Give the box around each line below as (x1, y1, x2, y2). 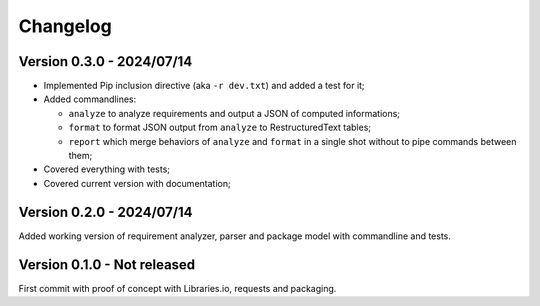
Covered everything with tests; (43, 163, 170, 175)
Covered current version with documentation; (43, 177, 231, 189)
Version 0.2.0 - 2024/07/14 (18, 203, 193, 220)
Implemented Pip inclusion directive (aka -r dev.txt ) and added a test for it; (43, 80, 365, 92)
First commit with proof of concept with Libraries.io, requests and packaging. (18, 282, 337, 294)
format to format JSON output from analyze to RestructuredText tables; (68, 121, 372, 134)
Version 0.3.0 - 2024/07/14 (18, 53, 193, 70)
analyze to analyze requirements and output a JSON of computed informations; (68, 107, 400, 119)
